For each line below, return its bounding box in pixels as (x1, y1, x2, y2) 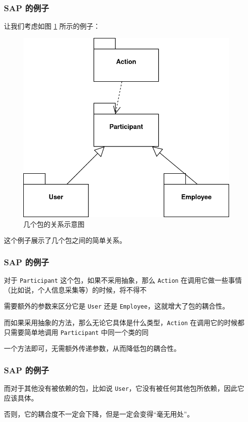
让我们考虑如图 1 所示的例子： (4, 21, 100, 31)
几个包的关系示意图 (23, 219, 84, 229)
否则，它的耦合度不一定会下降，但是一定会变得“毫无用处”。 (4, 409, 194, 419)
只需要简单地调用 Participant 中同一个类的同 (4, 327, 149, 337)
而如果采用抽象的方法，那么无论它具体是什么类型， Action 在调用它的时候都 (4, 317, 245, 328)
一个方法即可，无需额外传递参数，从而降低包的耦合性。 (4, 343, 181, 353)
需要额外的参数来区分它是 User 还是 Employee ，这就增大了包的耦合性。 (4, 301, 229, 311)
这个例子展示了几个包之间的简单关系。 (4, 235, 126, 245)
